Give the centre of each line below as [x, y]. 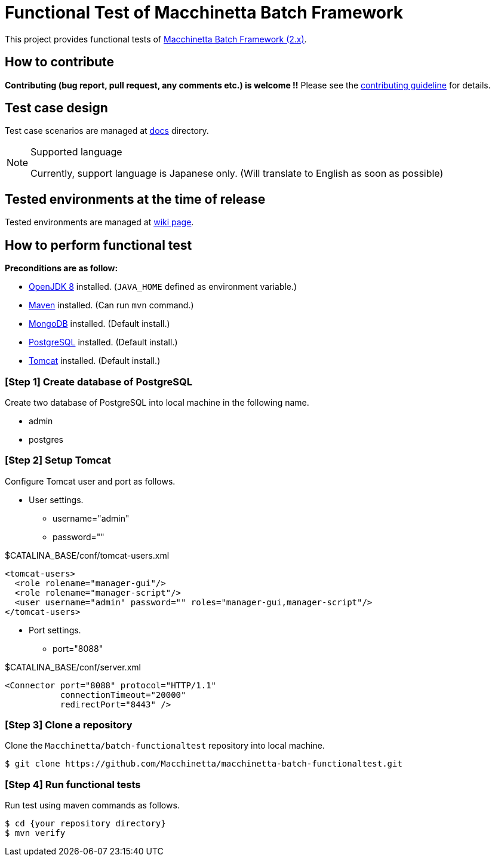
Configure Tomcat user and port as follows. [90, 481]
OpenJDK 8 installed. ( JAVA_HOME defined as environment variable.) [163, 287]
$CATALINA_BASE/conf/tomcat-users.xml [87, 555]
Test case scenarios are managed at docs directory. [107, 131]
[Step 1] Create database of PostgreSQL [99, 382]
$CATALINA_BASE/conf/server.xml [73, 667]
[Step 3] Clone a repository [69, 725]
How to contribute [60, 62]
